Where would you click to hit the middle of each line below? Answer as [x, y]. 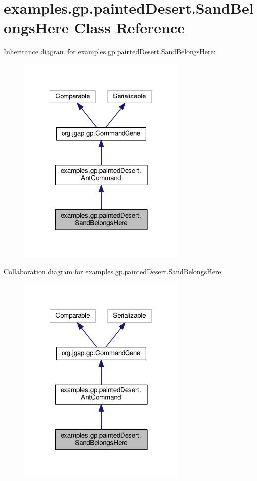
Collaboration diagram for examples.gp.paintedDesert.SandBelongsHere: [114, 271]
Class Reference [129, 28]
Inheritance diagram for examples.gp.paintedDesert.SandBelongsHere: [110, 51]
